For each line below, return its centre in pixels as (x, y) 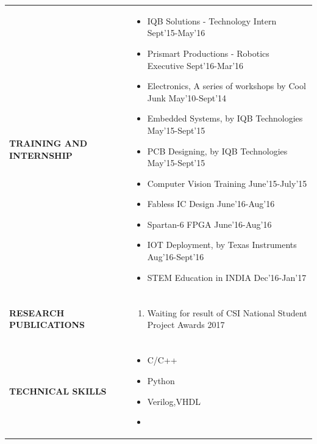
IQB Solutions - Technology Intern (212, 20)
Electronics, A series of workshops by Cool (226, 86)
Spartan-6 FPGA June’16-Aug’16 (209, 224)
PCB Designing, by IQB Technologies (217, 151)
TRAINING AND (48, 143)
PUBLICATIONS (47, 325)
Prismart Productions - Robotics (208, 53)
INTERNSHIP (41, 155)
